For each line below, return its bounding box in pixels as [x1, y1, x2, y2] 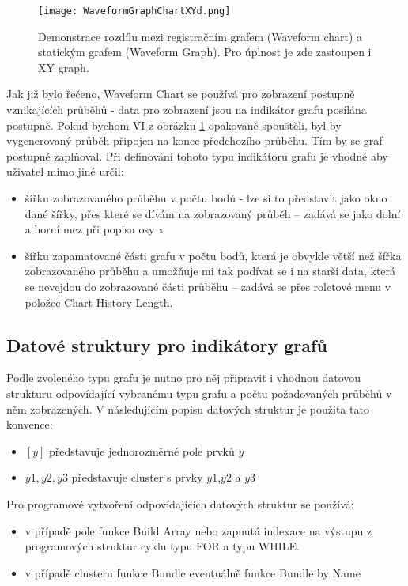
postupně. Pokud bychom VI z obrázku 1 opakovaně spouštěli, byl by [6, 116, 342, 133]
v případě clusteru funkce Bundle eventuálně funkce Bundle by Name [25, 564, 361, 580]
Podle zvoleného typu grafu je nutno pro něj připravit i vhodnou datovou [6, 369, 361, 386]
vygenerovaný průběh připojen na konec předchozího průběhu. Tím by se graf [6, 132, 383, 149]
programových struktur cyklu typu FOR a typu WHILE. [25, 538, 300, 554]
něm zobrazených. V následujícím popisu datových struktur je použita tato [6, 400, 369, 417]
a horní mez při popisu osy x [25, 221, 164, 237]
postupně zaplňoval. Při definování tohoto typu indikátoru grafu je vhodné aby [6, 147, 388, 164]
